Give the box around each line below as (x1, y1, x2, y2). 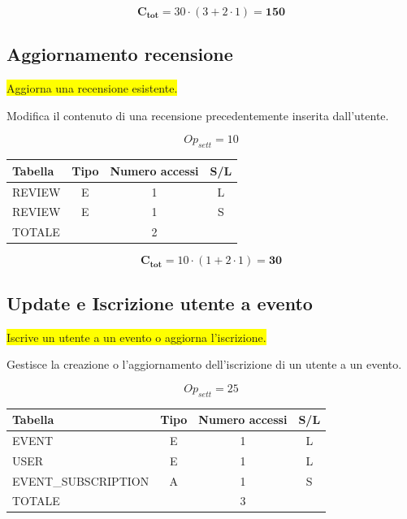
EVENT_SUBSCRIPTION (12, 472, 149, 489)
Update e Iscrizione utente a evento (6, 290, 313, 315)
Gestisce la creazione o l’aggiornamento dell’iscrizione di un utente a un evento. (6, 356, 402, 373)
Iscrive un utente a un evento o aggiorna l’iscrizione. (6, 328, 266, 345)
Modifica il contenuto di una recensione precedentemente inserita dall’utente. (6, 106, 389, 123)
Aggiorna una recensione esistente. (6, 80, 178, 97)
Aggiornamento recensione (6, 41, 233, 67)
